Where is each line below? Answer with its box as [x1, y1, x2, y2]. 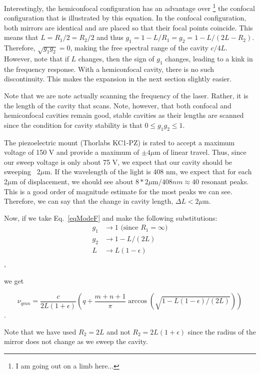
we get [4, 275, 24, 286]
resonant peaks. [201, 176, 249, 186]
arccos [128, 298, 147, 305]
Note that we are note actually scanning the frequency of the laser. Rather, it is [4, 90, 248, 100]
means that [4, 32, 38, 42]
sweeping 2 [4, 166, 40, 177]
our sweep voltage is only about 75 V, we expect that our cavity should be [4, 156, 232, 167]
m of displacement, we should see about [11, 176, 133, 186]
